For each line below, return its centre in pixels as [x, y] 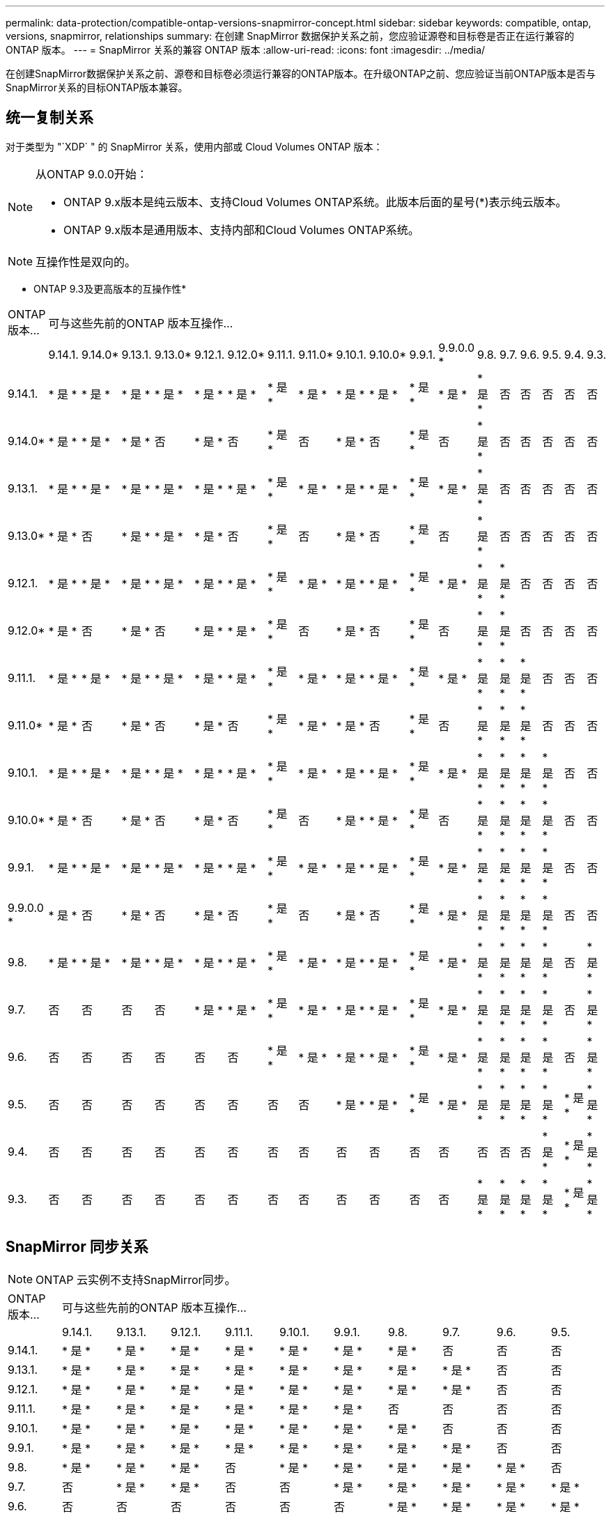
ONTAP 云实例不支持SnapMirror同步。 [136, 1279]
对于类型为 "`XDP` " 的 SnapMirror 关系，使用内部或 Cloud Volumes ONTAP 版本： [194, 146]
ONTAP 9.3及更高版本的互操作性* [110, 288]
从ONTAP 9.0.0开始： [92, 174]
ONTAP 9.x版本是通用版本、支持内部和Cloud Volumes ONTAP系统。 [241, 230]
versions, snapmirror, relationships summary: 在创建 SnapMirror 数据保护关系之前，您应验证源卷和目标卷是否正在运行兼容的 [290, 36]
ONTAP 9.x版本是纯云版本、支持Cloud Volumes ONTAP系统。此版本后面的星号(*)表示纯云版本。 [315, 202]
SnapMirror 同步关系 [77, 1247]
